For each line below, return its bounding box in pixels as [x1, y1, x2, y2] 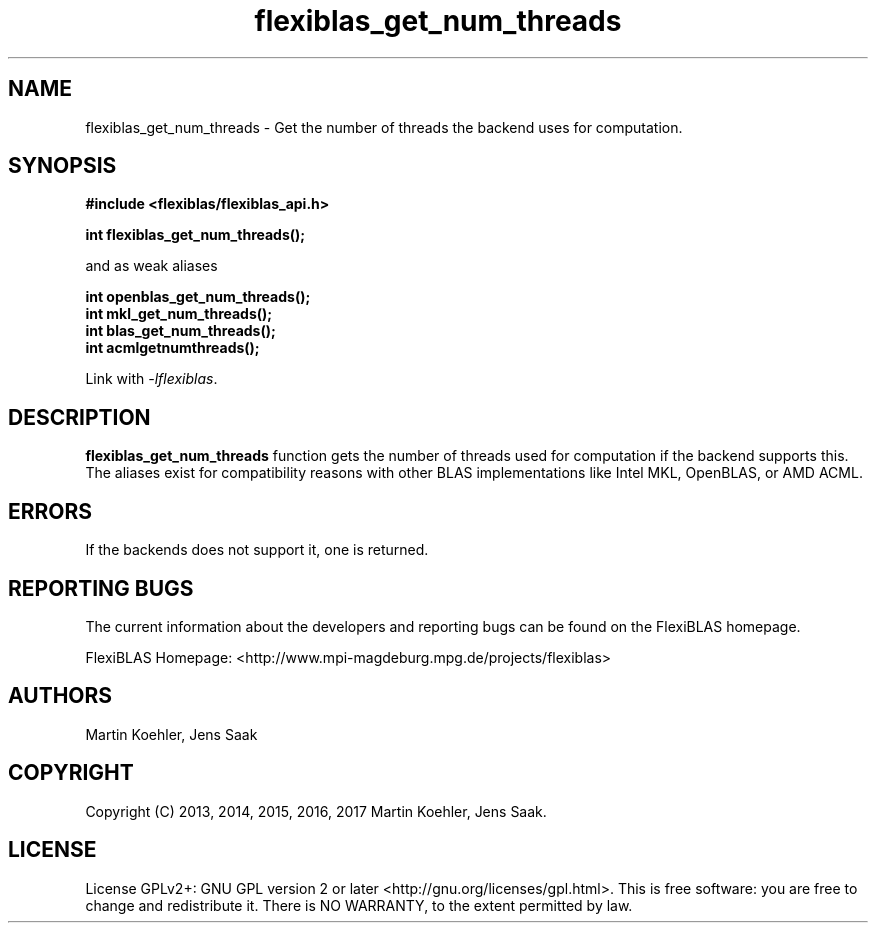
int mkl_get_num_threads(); [85, 305, 273, 323]
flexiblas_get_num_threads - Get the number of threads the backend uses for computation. [85, 118, 683, 136]
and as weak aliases [85, 257, 218, 275]
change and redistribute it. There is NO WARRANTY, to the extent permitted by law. [85, 896, 633, 914]
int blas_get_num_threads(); [85, 322, 276, 340]
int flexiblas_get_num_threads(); [85, 226, 306, 244]
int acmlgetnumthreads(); [85, 339, 260, 357]
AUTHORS [8, 683, 113, 709]
